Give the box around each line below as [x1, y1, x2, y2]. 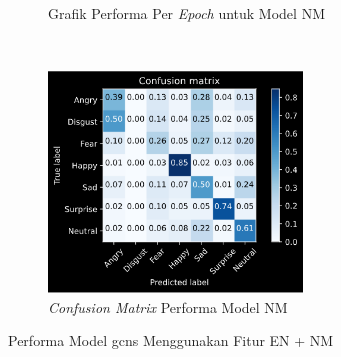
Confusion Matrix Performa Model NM [48, 296, 288, 317]
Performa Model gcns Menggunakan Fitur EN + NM [8, 330, 334, 351]
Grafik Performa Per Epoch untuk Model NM [48, 3, 325, 23]
